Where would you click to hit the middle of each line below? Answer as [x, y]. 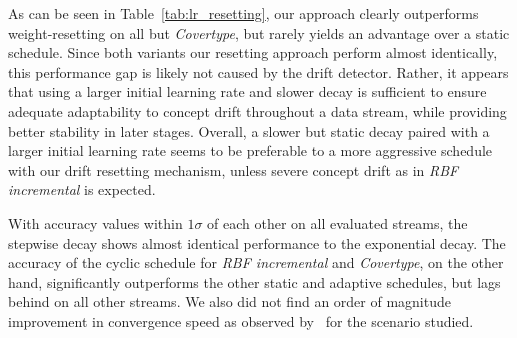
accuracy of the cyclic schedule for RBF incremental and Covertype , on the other [256, 262]
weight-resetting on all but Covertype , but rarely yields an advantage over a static [259, 32]
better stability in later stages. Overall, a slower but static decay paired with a [249, 130]
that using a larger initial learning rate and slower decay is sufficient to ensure [247, 91]
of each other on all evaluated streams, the [337, 222]
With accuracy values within [95, 222]
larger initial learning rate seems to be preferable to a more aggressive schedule [250, 150]
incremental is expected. [82, 189]
